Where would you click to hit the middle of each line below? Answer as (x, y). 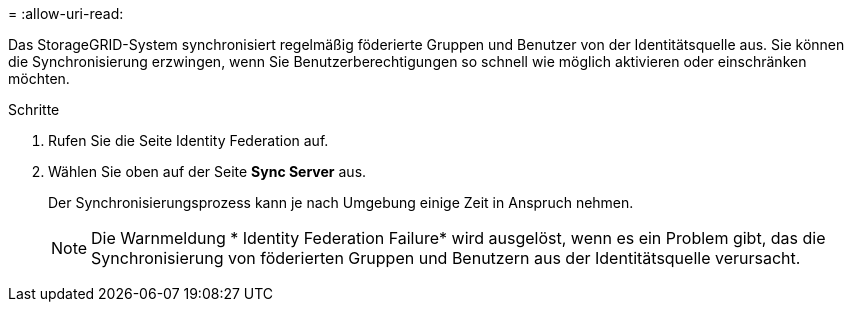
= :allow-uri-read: (66, 13)
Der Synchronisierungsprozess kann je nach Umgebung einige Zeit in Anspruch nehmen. (341, 202)
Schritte (34, 109)
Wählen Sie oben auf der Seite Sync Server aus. (207, 171)
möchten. (39, 78)
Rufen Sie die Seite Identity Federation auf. (188, 140)
